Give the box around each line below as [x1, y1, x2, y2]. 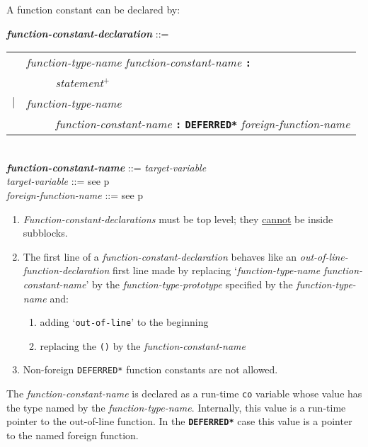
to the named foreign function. [6, 428, 139, 442]
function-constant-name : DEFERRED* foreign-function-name [55, 115, 350, 132]
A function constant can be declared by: [6, 2, 180, 16]
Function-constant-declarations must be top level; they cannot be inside [23, 211, 333, 226]
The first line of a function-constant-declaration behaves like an [23, 249, 297, 264]
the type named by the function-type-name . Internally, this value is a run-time [6, 400, 346, 414]
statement [55, 74, 103, 91]
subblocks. [23, 225, 68, 240]
